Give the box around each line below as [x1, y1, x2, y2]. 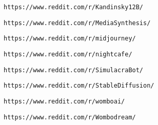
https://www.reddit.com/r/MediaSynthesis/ [4, 19, 151, 27]
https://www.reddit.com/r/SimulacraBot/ [4, 66, 144, 74]
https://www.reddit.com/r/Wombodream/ [4, 113, 136, 121]
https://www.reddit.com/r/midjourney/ [4, 35, 136, 43]
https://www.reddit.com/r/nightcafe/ [4, 50, 132, 58]
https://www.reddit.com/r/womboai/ [4, 97, 125, 105]
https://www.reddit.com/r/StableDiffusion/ [4, 82, 154, 90]
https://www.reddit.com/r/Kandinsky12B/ [4, 4, 144, 11]
